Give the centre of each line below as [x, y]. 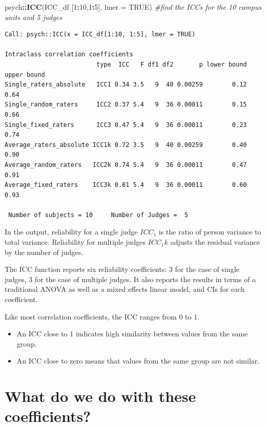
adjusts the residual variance [215, 242]
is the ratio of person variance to [210, 232]
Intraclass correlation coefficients [69, 55]
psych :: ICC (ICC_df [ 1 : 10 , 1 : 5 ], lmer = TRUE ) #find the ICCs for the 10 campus [133, 7]
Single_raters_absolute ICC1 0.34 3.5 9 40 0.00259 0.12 [126, 85]
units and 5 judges [33, 17]
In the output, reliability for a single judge [71, 232]
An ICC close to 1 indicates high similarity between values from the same [132, 334]
